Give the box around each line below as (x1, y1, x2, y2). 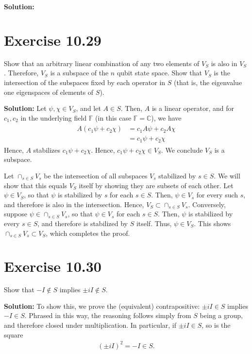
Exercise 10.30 (4, 256, 101, 276)
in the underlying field (20, 112, 87, 123)
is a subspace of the (50, 68, 109, 78)
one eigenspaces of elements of (4, 87, 94, 97)
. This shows (194, 218, 231, 228)
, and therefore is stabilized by (37, 218, 128, 228)
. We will (214, 171, 240, 181)
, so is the (202, 320, 231, 330)
